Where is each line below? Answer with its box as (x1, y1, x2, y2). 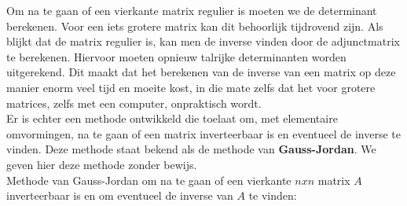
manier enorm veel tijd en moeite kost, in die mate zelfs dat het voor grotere (6, 79, 376, 95)
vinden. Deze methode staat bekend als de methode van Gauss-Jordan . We (6, 141, 376, 157)
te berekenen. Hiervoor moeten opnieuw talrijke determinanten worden (6, 48, 346, 64)
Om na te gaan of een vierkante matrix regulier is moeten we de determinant (6, 2, 377, 18)
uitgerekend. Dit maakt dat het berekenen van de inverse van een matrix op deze (6, 64, 396, 80)
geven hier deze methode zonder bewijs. (6, 156, 197, 172)
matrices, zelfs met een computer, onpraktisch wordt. (6, 94, 262, 111)
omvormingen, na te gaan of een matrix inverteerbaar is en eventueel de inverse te (6, 125, 401, 142)
